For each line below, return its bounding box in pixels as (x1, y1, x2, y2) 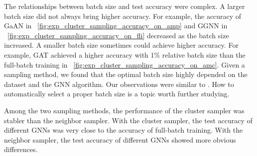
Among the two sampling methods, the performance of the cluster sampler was (4, 105, 245, 115)
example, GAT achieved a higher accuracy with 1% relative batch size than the (4, 49, 246, 60)
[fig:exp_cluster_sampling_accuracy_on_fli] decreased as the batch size (7, 30, 229, 40)
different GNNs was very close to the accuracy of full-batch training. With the (4, 125, 243, 135)
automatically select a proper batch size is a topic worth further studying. (4, 88, 230, 99)
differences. (4, 144, 38, 155)
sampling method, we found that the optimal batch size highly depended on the (4, 69, 248, 79)
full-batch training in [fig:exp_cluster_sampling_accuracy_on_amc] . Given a (4, 59, 245, 70)
